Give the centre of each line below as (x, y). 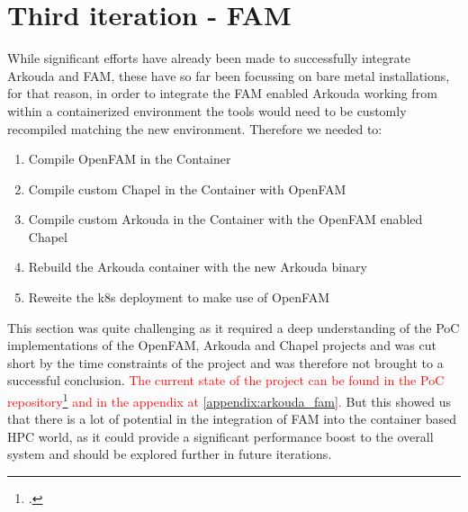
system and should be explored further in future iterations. (170, 454)
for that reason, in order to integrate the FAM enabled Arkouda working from (222, 93)
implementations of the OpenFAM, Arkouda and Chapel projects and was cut (222, 345)
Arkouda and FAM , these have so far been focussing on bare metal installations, (229, 75)
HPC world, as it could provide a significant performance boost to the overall (220, 436)
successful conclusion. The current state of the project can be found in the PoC (226, 380)
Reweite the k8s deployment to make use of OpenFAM (179, 297)
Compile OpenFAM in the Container (130, 159)
